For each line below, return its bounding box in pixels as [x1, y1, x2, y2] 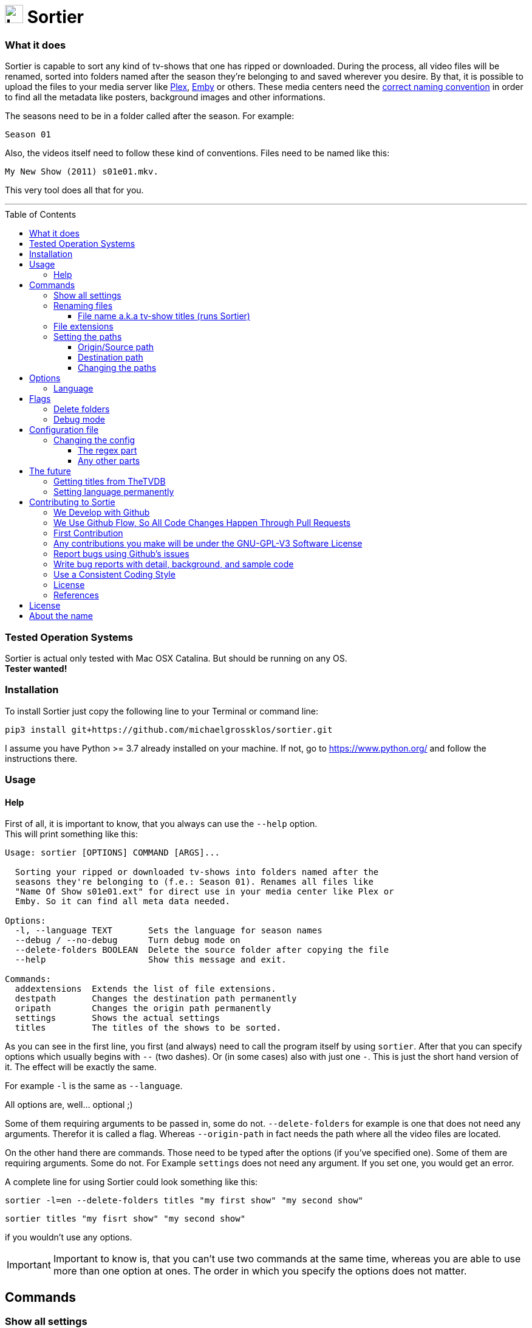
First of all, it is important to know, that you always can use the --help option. [5, 818, 318, 829]
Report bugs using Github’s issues [53, 548, 189, 559]
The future [29, 466, 71, 477]
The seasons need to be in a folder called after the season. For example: [5, 111, 295, 122]
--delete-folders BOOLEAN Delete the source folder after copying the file [15, 945, 389, 955]
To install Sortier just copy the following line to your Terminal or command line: [5, 705, 319, 716]
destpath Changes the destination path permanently [15, 994, 297, 1004]
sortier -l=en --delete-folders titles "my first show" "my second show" [5, 1195, 364, 1206]
